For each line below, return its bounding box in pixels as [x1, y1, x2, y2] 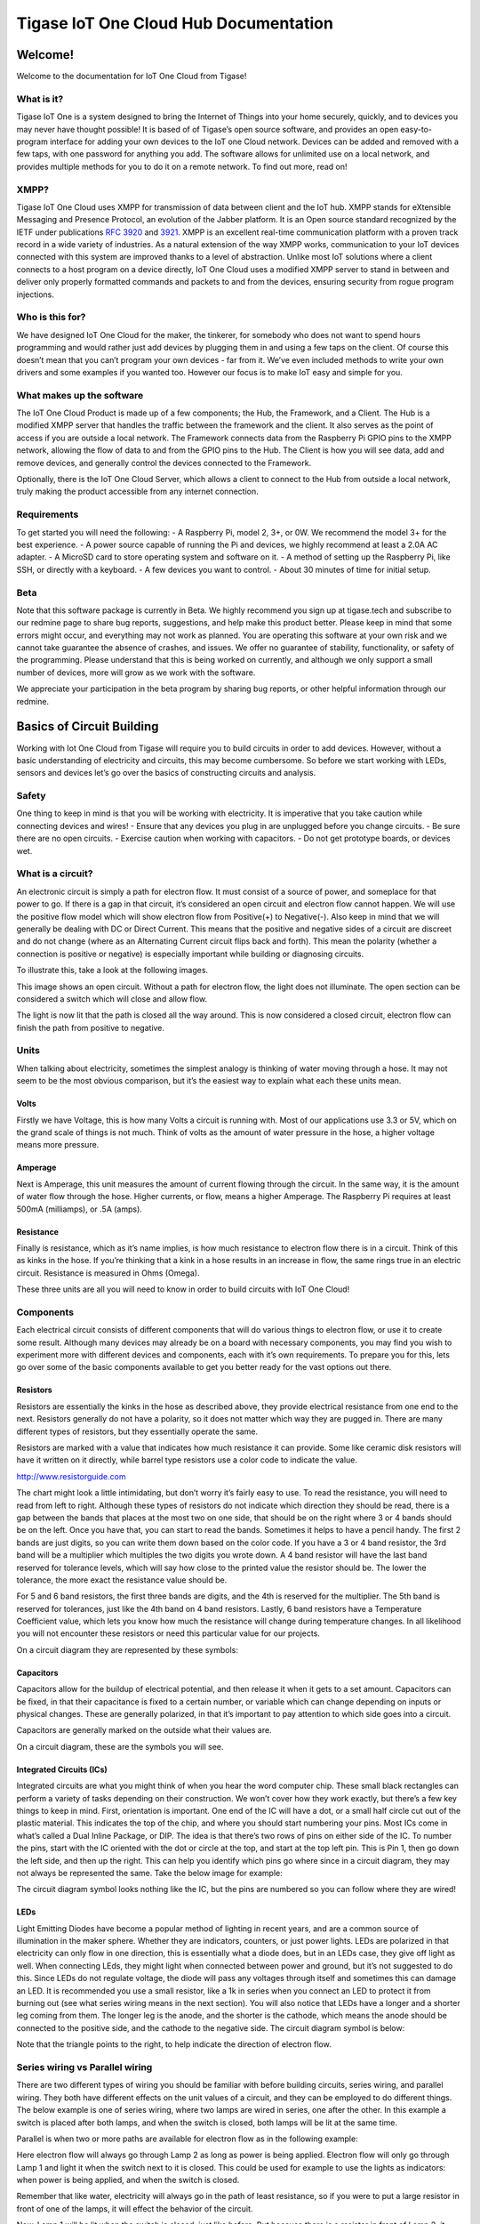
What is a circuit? [16, 867, 93, 880]
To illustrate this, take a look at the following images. [16, 965, 209, 976]
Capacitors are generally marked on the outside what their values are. [16, 1725, 272, 1736]
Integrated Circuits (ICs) [16, 1764, 108, 1775]
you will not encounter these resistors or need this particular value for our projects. [16, 1628, 320, 1639]
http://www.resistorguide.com [16, 1471, 126, 1481]
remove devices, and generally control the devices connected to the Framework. [16, 457, 312, 468]
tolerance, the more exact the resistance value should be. [16, 1575, 228, 1585]
